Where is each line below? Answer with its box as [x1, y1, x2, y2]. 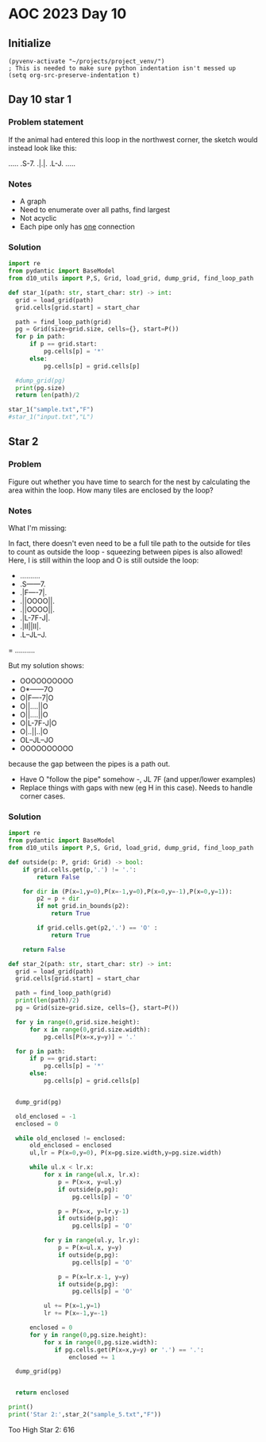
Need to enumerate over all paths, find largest [19, 204, 171, 215]
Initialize [8, 37, 52, 50]
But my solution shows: [8, 661, 85, 671]
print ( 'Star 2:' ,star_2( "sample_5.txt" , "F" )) [8, 1411, 161, 1419]
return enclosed [15, 1389, 69, 1397]
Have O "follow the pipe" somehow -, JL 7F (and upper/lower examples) [19, 775, 256, 784]
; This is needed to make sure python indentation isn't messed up [8, 64, 237, 72]
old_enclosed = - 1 [15, 1112, 77, 1120]
